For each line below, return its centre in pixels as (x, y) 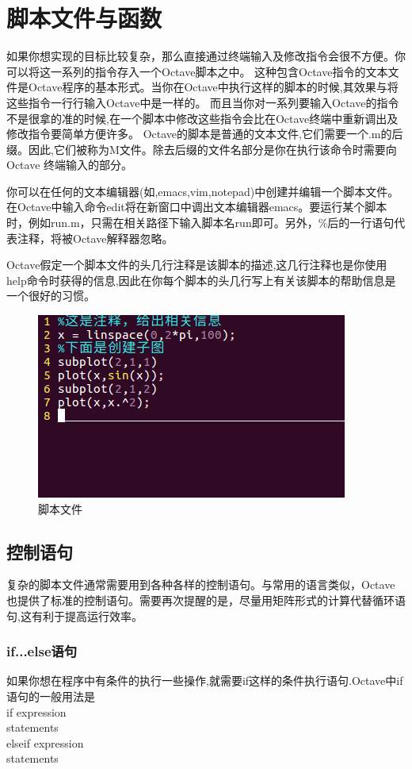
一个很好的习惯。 (51, 296)
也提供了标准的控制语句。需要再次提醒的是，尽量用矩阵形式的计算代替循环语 (206, 600)
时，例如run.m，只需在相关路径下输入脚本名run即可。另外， (162, 223)
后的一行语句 (361, 223)
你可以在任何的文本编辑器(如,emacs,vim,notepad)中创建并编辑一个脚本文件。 (203, 191)
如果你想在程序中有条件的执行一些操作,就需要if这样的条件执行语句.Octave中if (205, 681)
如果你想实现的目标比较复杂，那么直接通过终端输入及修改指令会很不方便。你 (206, 56)
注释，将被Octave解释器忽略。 (95, 238)
